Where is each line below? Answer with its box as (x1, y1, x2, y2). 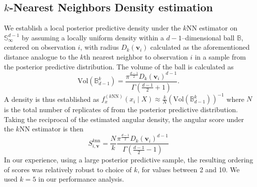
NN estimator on (186, 23, 238, 33)
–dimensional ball (181, 32, 235, 42)
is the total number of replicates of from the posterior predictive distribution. (4, 104, 238, 115)
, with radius (80, 42, 119, 52)
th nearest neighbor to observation (84, 51, 188, 62)
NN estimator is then (19, 124, 84, 134)
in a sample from (195, 51, 246, 62)
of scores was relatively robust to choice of (4, 164, 132, 174)
